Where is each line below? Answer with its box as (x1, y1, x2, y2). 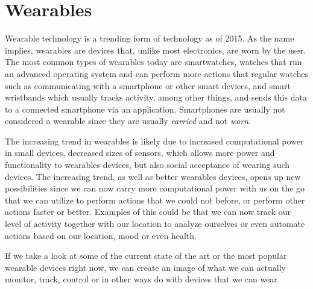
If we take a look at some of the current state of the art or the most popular (5, 249, 287, 262)
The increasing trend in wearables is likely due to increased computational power (5, 134, 304, 147)
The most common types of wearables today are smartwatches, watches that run (5, 55, 302, 68)
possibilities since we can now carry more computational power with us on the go (5, 182, 305, 194)
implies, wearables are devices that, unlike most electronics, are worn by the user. (5, 43, 306, 56)
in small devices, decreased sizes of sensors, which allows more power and (5, 146, 275, 159)
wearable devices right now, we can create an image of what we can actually (5, 261, 286, 273)
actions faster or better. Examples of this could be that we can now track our (5, 205, 291, 218)
